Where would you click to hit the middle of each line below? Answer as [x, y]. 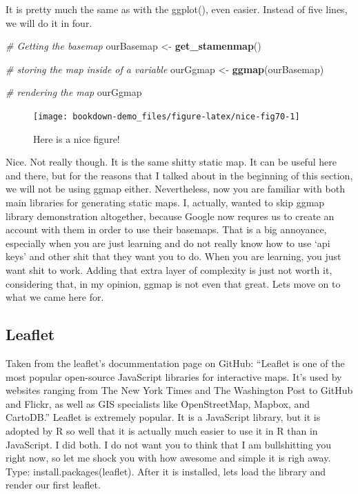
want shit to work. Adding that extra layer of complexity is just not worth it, [169, 269]
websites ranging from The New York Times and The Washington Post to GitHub [179, 390]
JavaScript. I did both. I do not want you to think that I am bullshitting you [169, 444]
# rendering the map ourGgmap [74, 92]
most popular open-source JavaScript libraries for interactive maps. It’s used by [174, 376]
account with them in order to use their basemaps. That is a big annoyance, [166, 229]
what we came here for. [55, 297]
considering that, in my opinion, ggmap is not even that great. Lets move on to [173, 283]
